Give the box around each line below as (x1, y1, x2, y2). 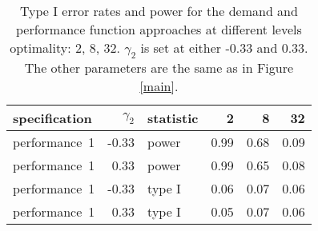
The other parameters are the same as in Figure (24, 58, 294, 78)
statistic (147, 109, 199, 128)
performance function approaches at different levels (15, 20, 302, 38)
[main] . (139, 77, 179, 96)
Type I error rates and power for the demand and (19, 2, 298, 20)
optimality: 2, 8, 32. (10, 38, 121, 57)
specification (13, 109, 92, 128)
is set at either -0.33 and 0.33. (140, 38, 308, 57)
